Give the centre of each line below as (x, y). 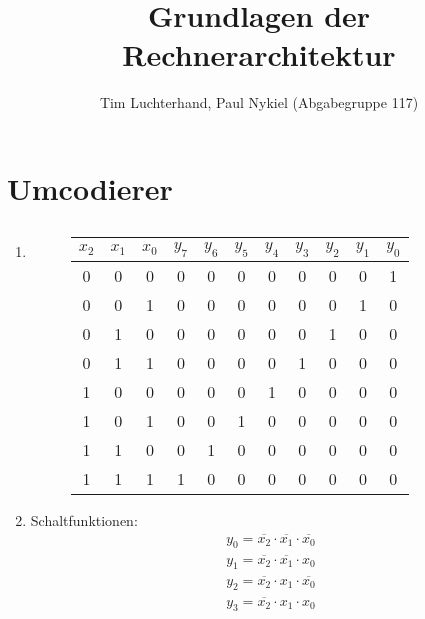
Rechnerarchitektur (259, 54)
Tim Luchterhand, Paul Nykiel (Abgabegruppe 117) (259, 102)
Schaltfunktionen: (84, 519)
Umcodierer (90, 187)
